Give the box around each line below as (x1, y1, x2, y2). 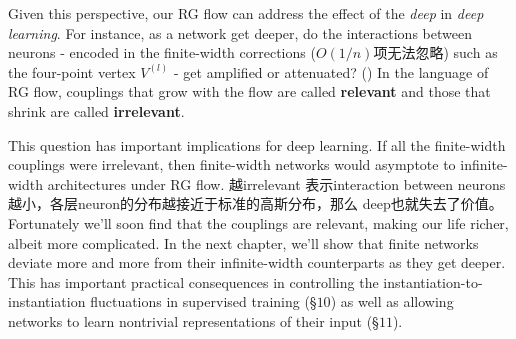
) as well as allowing (330, 291, 454, 312)
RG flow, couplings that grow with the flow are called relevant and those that (8, 81, 491, 102)
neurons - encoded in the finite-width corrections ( (8, 42, 316, 63)
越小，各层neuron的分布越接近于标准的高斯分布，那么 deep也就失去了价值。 (8, 193, 503, 214)
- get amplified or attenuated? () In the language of (173, 61, 489, 82)
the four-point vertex (8, 61, 136, 82)
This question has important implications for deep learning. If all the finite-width (8, 134, 506, 155)
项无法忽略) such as (373, 42, 498, 63)
